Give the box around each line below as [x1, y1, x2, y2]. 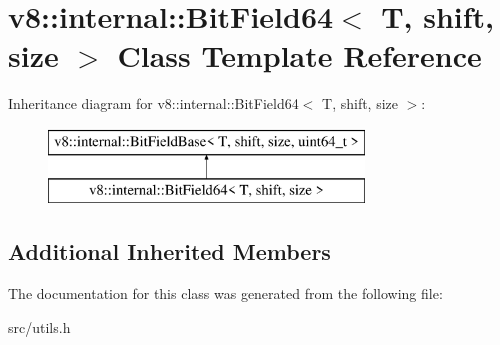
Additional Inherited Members [8, 236, 331, 267]
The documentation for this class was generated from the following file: [8, 283, 443, 304]
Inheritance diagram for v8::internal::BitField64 [8, 93, 299, 114]
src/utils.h [8, 316, 71, 337]
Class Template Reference [117, 35, 482, 76]
